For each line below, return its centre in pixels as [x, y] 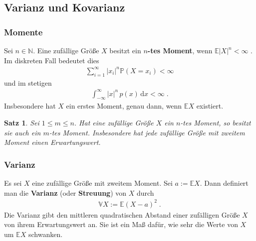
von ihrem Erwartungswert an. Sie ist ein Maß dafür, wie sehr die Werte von [121, 224]
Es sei [13, 183]
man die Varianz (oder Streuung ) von [65, 192]
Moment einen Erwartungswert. [52, 142]
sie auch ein [22, 132]
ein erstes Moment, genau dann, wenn [124, 106]
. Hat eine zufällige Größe [114, 123]
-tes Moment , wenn [180, 50]
